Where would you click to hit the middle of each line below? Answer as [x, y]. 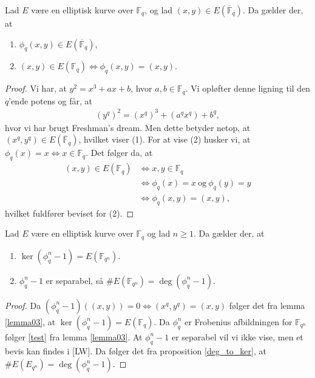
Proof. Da [23, 305]
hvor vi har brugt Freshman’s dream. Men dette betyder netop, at [128, 127]
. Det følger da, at [119, 153]
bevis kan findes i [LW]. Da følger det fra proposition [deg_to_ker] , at [136, 350]
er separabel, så [75, 280]
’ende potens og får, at [51, 100]
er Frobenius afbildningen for [239, 321]
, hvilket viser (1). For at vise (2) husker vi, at [164, 139]
